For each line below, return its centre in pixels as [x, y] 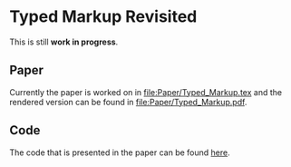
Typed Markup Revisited [103, 17]
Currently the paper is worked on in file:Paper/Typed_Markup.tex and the [146, 92]
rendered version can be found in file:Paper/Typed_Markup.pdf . [128, 102]
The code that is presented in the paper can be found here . [120, 152]
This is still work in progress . [64, 42]
